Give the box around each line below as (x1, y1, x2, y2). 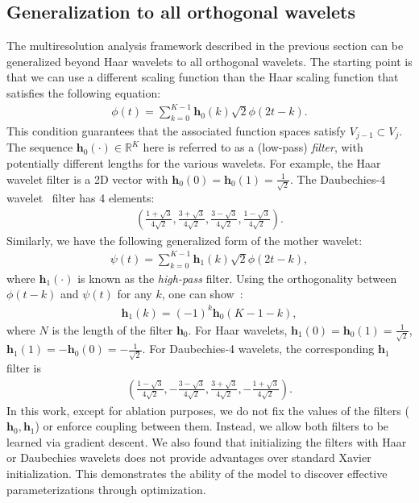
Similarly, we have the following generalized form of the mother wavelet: (6, 231, 363, 248)
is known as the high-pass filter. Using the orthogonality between (77, 269, 397, 286)
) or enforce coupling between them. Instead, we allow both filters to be (35, 418, 389, 434)
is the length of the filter (52, 321, 173, 338)
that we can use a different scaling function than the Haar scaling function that (6, 69, 399, 85)
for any (117, 285, 152, 302)
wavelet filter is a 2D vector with (6, 170, 168, 187)
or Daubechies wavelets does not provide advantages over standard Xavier (6, 449, 371, 466)
